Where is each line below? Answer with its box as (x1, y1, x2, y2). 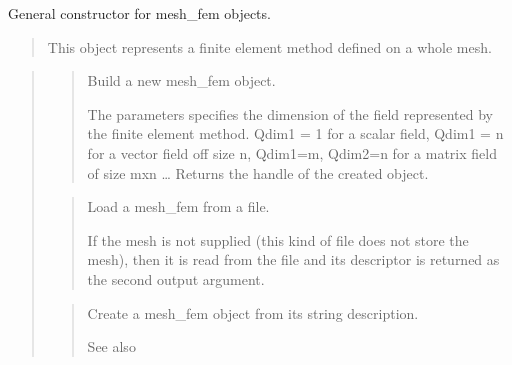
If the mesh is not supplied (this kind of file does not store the (87, 229, 469, 250)
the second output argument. (87, 268, 265, 289)
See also (87, 336, 136, 357)
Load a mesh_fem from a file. (87, 196, 270, 217)
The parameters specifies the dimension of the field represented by (87, 103, 493, 124)
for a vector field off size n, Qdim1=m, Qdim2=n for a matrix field (87, 142, 497, 163)
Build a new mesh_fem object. (87, 70, 276, 91)
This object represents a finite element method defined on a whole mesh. (47, 36, 492, 57)
